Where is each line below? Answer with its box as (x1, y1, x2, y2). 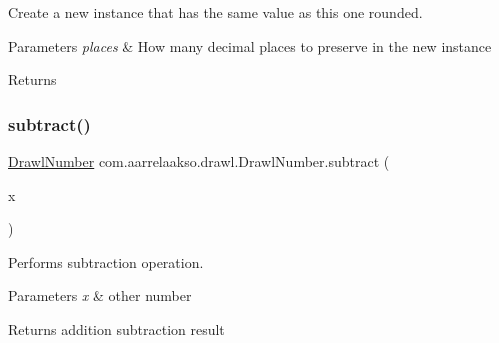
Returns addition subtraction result (8, 318, 225, 339)
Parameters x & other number (8, 285, 192, 306)
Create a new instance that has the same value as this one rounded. (8, 2, 423, 22)
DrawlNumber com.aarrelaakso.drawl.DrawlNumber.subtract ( (8, 151, 390, 171)
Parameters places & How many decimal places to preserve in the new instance (8, 35, 492, 56)
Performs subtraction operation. (8, 251, 204, 272)
